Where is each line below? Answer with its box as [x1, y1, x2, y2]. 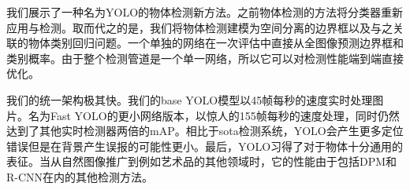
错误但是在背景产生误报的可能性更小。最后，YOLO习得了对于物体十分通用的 [6, 137, 404, 154]
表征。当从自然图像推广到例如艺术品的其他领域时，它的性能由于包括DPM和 [6, 153, 397, 170]
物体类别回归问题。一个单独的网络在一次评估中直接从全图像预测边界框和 [28, 35, 404, 51]
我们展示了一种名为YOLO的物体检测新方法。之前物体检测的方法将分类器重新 [6, 4, 404, 20]
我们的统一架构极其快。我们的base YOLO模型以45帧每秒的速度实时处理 [6, 91, 373, 108]
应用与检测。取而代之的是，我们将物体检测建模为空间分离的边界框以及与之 [6, 19, 393, 35]
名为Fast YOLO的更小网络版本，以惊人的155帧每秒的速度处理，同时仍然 [28, 107, 400, 123]
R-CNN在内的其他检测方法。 [6, 168, 154, 185]
